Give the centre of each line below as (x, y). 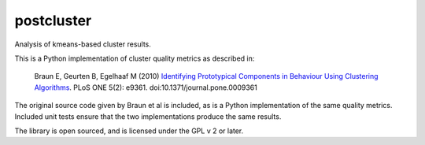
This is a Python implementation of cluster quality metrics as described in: (135, 58)
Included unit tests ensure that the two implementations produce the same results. (148, 116)
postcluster (53, 20)
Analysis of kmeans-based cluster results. (83, 44)
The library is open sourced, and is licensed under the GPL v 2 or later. (129, 131)
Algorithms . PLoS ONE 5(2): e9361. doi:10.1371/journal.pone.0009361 (146, 87)
